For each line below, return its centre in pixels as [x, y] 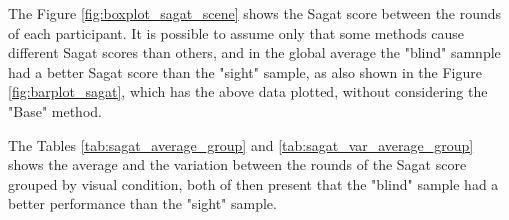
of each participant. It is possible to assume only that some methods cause [236, 32]
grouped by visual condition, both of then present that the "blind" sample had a [253, 183]
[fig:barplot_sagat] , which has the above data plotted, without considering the [248, 91]
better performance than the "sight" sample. [142, 203]
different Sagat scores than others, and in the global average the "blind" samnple [254, 52]
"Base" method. [55, 110]
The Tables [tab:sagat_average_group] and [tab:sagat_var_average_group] [241, 144]
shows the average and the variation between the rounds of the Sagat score [237, 164]
